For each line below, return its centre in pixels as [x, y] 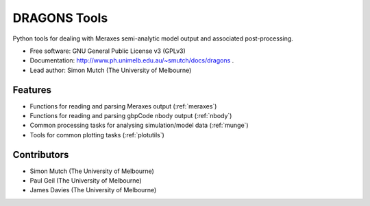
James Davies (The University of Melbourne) [93, 190]
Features [32, 90]
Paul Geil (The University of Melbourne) [86, 181]
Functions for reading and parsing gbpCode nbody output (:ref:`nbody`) [131, 116]
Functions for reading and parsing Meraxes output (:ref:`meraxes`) [123, 106]
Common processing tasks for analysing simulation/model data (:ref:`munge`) [139, 125]
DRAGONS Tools [60, 18]
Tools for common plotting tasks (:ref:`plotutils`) [97, 135]
